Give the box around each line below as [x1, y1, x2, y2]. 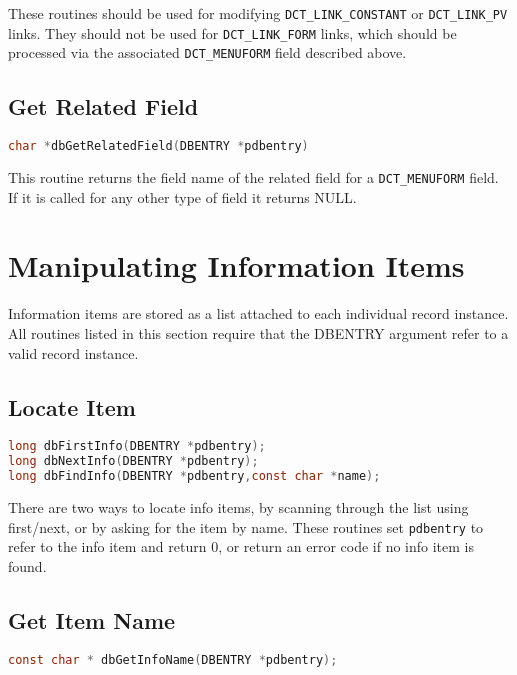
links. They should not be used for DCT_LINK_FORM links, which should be [8, 22, 457, 43]
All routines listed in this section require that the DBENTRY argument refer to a [8, 323, 509, 344]
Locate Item [8, 391, 136, 422]
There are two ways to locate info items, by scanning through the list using [8, 497, 469, 518]
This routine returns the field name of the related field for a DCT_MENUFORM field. [8, 167, 499, 188]
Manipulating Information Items [8, 245, 465, 286]
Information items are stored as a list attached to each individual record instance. [8, 303, 509, 324]
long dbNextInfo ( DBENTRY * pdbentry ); [8, 454, 259, 469]
